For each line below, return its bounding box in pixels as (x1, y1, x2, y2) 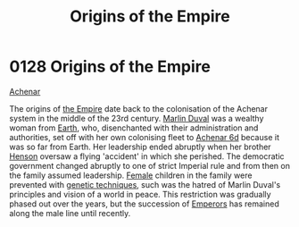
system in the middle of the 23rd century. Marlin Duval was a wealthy (9, 113, 264, 123)
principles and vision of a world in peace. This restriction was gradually (9, 189, 271, 199)
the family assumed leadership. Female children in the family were (9, 170, 253, 181)
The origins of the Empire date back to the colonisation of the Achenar (9, 103, 268, 113)
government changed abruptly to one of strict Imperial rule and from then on (9, 160, 290, 171)
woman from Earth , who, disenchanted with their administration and (9, 122, 259, 133)
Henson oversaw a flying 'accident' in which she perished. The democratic (9, 150, 285, 162)
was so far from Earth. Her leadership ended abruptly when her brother (9, 141, 271, 152)
